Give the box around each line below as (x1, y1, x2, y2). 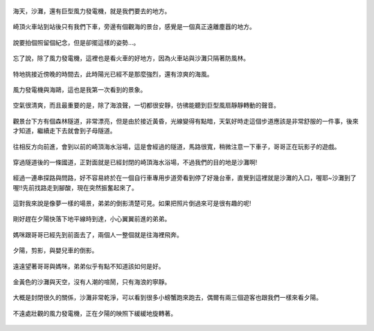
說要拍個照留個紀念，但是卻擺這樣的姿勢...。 (12, 38, 140, 46)
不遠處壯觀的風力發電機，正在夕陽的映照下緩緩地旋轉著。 (12, 309, 177, 317)
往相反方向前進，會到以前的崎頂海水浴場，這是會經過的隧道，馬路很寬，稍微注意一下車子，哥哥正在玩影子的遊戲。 (12, 142, 341, 151)
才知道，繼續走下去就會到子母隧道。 (12, 126, 116, 135)
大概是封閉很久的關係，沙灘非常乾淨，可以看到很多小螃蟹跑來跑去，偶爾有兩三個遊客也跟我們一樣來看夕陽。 (12, 294, 322, 302)
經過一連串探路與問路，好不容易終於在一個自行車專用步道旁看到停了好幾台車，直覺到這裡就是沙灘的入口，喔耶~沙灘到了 (12, 173, 357, 182)
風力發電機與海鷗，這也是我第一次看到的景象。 (12, 85, 147, 93)
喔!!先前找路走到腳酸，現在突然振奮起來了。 (12, 183, 139, 191)
